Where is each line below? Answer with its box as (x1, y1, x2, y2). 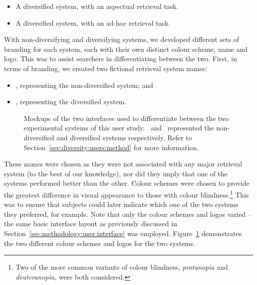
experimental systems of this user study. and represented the (24, 122, 214, 133)
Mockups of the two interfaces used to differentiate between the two (24, 113, 229, 123)
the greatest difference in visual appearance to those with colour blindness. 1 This (4, 188, 249, 200)
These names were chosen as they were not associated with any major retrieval (4, 159, 243, 169)
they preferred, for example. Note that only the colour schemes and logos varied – (4, 208, 252, 219)
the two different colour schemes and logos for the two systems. (4, 238, 195, 248)
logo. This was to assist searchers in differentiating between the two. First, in (4, 53, 237, 64)
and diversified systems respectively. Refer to (56, 132, 192, 142)
